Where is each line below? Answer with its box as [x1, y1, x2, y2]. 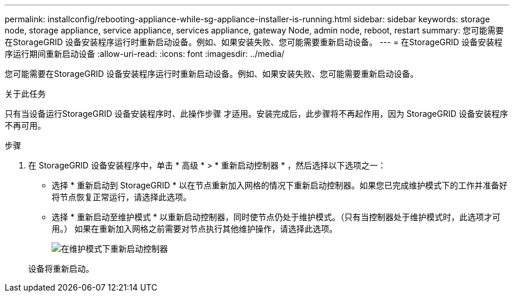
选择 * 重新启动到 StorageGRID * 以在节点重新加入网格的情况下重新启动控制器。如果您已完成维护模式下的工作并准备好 [52, 180, 508, 190]
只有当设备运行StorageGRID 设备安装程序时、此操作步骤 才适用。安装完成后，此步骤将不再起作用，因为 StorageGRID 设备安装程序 [5, 109, 508, 119]
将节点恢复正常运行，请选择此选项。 [52, 192, 191, 202]
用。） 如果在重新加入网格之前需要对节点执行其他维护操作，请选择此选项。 [52, 224, 337, 234]
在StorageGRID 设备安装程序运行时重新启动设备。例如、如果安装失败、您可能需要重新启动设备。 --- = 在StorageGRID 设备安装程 [5, 37, 503, 47]
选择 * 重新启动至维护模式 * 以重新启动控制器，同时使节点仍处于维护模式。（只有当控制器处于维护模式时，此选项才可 [52, 212, 501, 222]
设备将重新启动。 [28, 264, 94, 274]
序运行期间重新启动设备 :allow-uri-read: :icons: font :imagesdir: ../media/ [5, 49, 285, 59]
